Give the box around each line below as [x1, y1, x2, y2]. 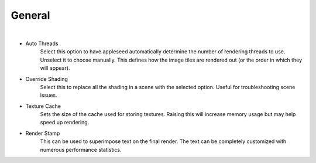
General [11, 9, 50, 22]
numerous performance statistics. [40, 146, 122, 153]
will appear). [40, 64, 70, 72]
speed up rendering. [40, 119, 90, 126]
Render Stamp [25, 130, 60, 137]
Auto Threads [25, 40, 59, 47]
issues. [40, 91, 58, 99]
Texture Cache [25, 103, 61, 110]
